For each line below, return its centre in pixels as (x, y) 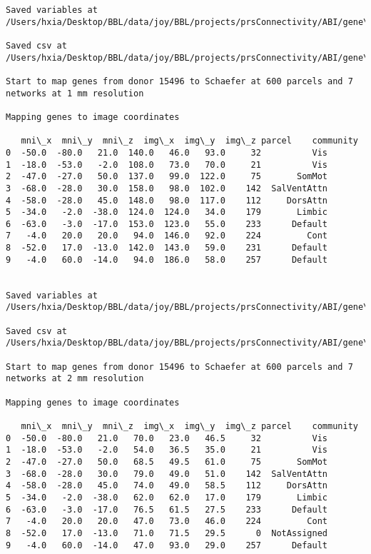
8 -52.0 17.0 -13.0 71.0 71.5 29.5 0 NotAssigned (167, 533)
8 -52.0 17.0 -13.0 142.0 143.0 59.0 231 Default (167, 248)
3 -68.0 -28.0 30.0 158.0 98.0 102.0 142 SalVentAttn (167, 188)
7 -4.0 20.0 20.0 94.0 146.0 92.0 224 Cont (167, 236)
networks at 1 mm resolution (75, 93)
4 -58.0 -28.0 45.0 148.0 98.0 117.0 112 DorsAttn (167, 200)
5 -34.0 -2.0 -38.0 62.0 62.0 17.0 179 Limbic (167, 497)
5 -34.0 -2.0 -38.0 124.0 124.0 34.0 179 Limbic (167, 212)
